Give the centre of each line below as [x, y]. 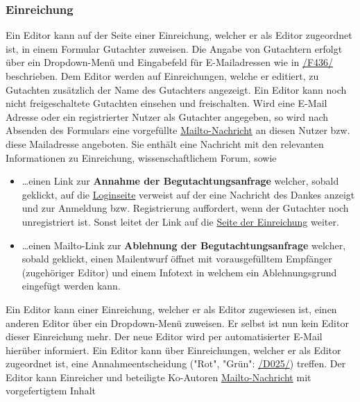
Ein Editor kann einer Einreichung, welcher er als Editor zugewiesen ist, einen [171, 309]
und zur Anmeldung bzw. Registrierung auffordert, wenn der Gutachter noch [185, 208]
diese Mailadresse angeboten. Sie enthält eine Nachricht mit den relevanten [165, 143]
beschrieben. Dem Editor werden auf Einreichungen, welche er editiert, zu [162, 76]
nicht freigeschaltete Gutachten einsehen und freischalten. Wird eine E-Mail [166, 103]
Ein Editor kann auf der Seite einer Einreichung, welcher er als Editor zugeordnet [179, 35]
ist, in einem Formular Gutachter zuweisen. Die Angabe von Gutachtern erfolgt [174, 48]
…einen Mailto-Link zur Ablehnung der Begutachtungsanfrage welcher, [184, 245]
